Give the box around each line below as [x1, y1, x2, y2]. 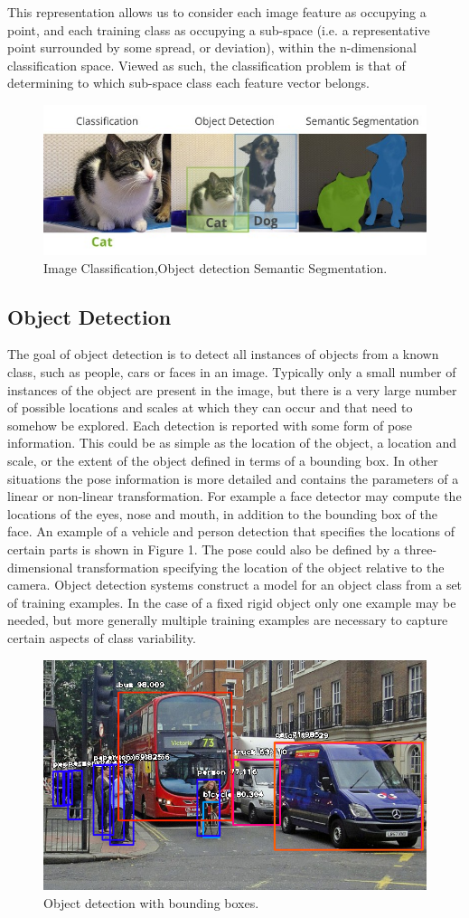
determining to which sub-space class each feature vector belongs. [7, 73, 371, 92]
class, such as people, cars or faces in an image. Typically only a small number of [7, 363, 456, 382]
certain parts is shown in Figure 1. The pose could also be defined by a [7, 539, 400, 558]
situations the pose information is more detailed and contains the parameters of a [7, 468, 459, 487]
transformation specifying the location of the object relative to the [77, 557, 445, 576]
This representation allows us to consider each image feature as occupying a [7, 3, 427, 21]
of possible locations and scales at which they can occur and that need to [7, 398, 413, 417]
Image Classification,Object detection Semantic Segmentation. [43, 258, 388, 277]
